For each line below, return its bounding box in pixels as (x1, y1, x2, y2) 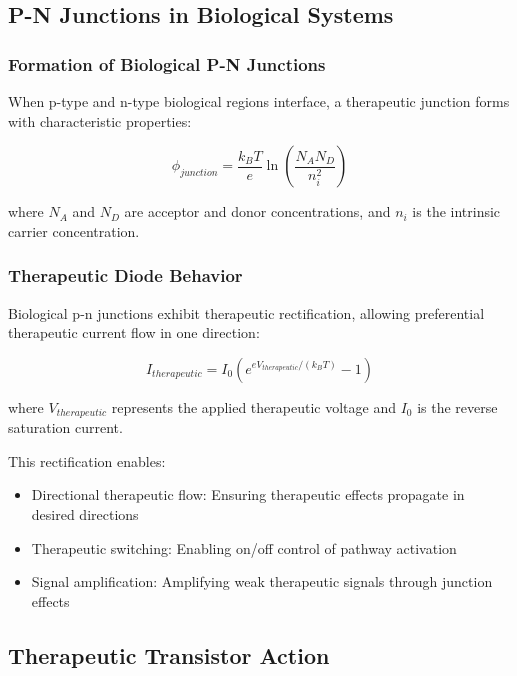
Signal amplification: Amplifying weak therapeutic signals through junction (31, 571, 493, 592)
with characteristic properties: (8, 110, 192, 131)
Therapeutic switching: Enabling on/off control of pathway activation (31, 537, 457, 558)
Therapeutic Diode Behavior (8, 263, 243, 288)
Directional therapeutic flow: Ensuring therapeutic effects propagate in (31, 484, 465, 505)
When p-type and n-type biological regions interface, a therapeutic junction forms (8, 91, 510, 111)
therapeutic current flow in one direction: (8, 322, 260, 343)
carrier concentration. (8, 220, 140, 241)
